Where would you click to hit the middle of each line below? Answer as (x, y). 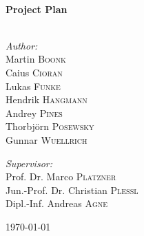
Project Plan (37, 9)
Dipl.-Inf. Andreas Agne (57, 203)
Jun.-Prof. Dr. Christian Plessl (72, 190)
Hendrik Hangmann (47, 99)
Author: (22, 45)
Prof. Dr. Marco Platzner (61, 176)
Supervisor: (29, 163)
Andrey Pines (34, 112)
